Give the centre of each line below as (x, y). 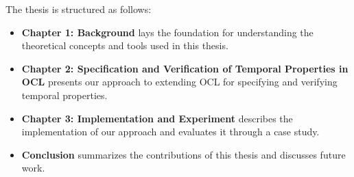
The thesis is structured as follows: (79, 9)
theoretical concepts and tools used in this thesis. (125, 45)
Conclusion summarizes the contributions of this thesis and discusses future (184, 154)
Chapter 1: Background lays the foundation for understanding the (167, 32)
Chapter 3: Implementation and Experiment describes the (157, 118)
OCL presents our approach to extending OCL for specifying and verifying (179, 82)
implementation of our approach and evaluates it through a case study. (170, 132)
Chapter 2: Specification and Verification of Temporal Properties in (185, 68)
